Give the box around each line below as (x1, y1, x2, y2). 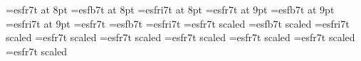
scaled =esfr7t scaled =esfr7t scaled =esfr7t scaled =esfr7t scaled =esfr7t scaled (6, 30, 355, 45)
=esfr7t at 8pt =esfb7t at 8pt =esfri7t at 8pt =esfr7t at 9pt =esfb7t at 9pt (6, 2, 335, 16)
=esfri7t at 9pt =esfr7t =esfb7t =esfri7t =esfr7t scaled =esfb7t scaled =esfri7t (6, 16, 350, 30)
